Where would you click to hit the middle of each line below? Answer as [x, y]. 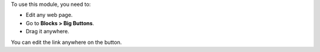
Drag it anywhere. [47, 32]
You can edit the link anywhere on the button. [66, 42]
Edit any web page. [49, 15]
